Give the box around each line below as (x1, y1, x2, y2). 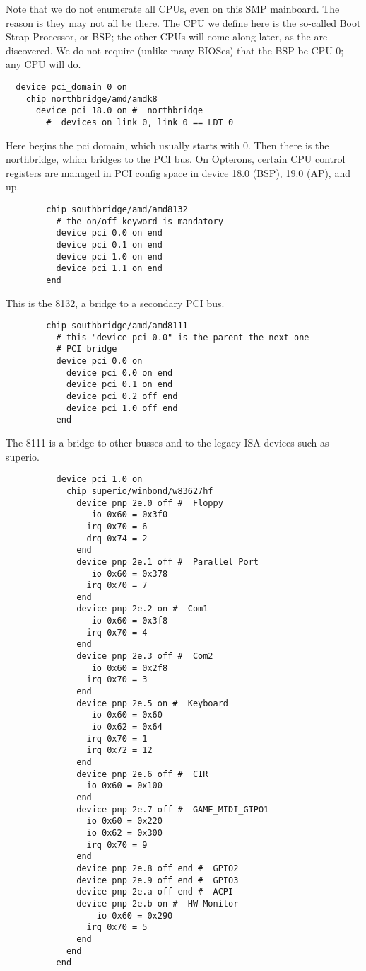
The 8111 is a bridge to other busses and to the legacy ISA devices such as (6, 435, 329, 450)
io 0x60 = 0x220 (86, 816, 163, 827)
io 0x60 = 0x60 (91, 710, 163, 720)
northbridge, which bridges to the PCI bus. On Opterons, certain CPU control (6, 151, 346, 166)
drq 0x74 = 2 (86, 533, 148, 544)
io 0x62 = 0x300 (86, 827, 163, 838)
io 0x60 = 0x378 (91, 568, 168, 579)
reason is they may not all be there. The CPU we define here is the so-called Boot (6, 15, 361, 30)
